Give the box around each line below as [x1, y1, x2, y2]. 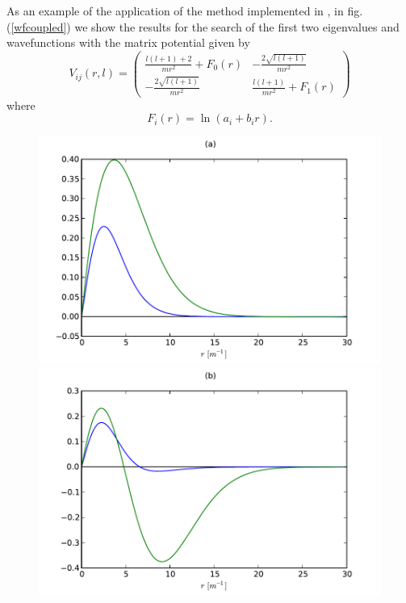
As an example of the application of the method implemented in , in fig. [6, 2, 363, 19]
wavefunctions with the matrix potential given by [6, 34, 250, 51]
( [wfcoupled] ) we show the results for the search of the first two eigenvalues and [6, 18, 400, 35]
